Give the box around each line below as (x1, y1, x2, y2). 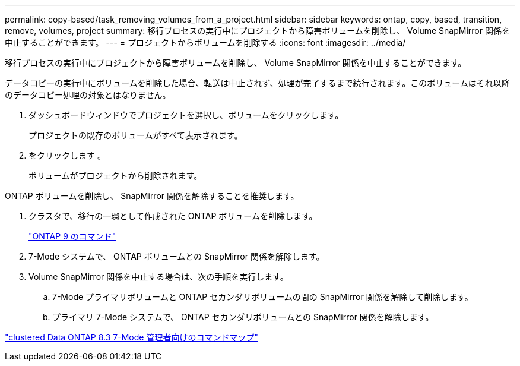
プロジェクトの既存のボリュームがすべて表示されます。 (28, 130, 243, 140)
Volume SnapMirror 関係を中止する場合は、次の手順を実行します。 (28, 272, 288, 282)
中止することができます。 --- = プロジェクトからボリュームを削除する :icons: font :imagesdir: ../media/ (5, 37, 406, 48)
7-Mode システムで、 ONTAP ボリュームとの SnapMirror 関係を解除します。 (28, 251, 325, 261)
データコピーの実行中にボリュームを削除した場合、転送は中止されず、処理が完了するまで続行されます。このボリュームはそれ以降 (5, 78, 510, 88)
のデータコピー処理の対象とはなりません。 (5, 90, 171, 100)
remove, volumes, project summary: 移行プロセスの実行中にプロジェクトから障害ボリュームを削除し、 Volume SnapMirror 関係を (5, 26, 510, 36)
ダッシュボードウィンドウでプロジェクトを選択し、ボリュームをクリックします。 (28, 110, 344, 120)
